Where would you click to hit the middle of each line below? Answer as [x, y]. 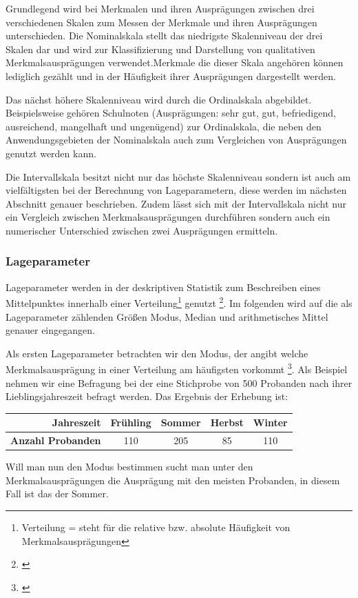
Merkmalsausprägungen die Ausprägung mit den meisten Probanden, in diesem [173, 480]
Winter [270, 422]
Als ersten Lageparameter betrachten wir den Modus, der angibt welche [157, 353]
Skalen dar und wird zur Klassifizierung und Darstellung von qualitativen [160, 49]
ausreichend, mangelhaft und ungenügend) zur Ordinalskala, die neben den [164, 126]
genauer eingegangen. [50, 330]
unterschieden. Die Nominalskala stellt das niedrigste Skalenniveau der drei [164, 36]
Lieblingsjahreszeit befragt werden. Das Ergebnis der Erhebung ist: [147, 396]
